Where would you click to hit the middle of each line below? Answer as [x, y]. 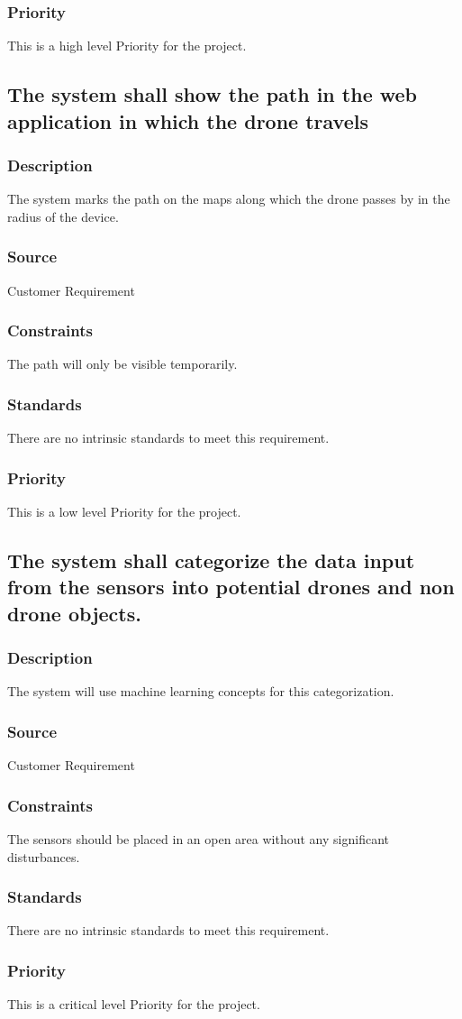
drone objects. [74, 613]
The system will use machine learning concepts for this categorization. [201, 691]
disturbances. [44, 856]
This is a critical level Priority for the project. [134, 1004]
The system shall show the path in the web [213, 94]
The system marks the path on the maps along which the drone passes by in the [229, 199]
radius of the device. [63, 216]
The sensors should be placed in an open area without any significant [198, 839]
